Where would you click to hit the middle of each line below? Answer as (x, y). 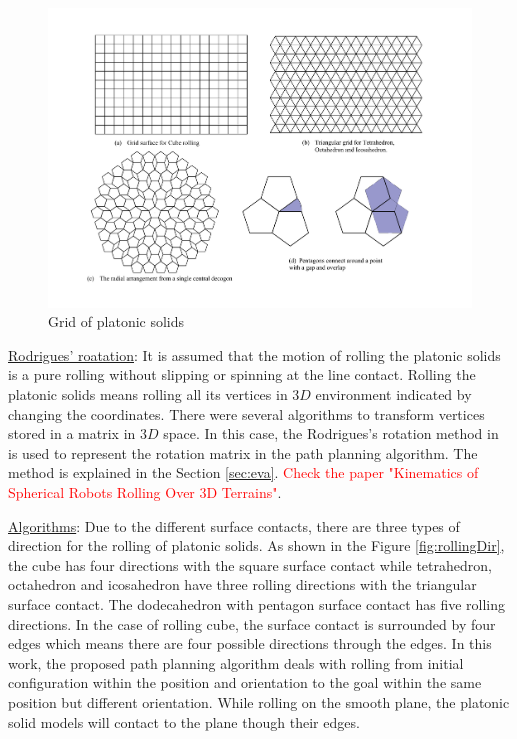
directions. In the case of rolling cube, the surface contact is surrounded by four (252, 623)
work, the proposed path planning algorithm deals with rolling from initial (236, 662)
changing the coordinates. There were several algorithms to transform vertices (246, 413)
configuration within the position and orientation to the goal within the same (245, 682)
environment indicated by (393, 394)
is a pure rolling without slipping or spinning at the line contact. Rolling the (242, 374)
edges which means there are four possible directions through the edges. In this (250, 643)
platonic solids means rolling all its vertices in (148, 394)
